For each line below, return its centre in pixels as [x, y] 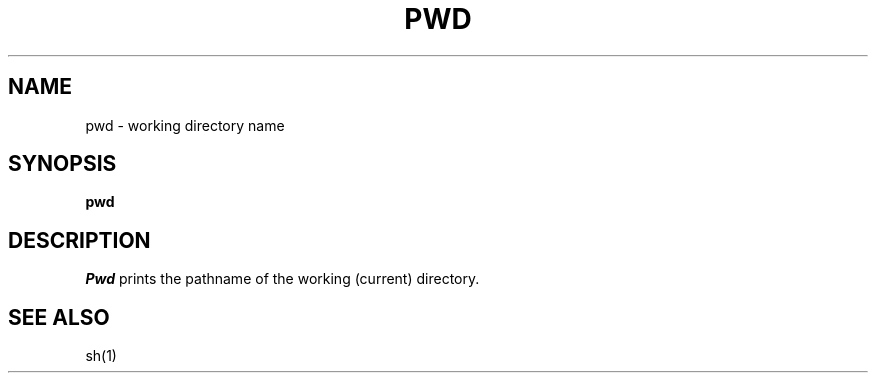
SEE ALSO [59, 317]
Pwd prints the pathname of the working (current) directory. [282, 279]
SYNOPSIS [62, 164]
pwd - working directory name [185, 125]
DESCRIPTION [79, 240]
